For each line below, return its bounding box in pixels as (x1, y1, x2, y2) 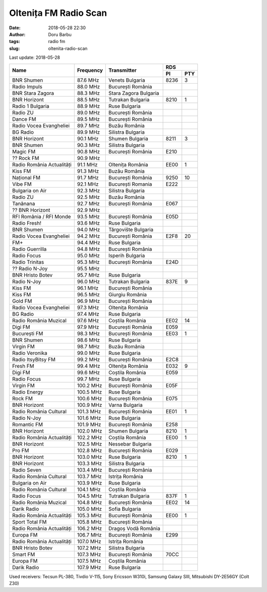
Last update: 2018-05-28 (9, 54, 60, 60)
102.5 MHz (77, 441, 102, 447)
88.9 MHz (77, 102, 100, 109)
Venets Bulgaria (108, 77, 145, 84)
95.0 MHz (77, 252, 100, 259)
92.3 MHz (77, 187, 100, 194)
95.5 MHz (77, 265, 100, 272)
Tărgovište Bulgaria (108, 226, 154, 233)
